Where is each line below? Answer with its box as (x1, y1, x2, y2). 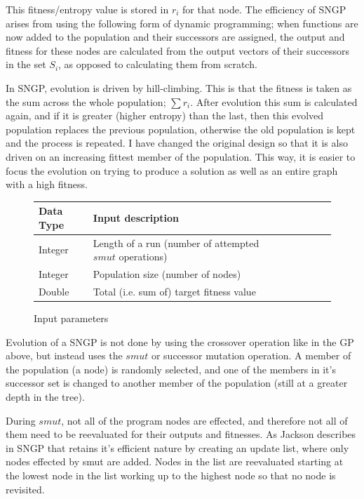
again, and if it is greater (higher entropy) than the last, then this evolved (6, 108, 324, 123)
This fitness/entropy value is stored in (6, 2, 169, 16)
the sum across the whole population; (6, 94, 166, 109)
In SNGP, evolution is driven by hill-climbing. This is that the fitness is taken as (6, 80, 352, 95)
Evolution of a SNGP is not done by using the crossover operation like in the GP (6, 334, 354, 349)
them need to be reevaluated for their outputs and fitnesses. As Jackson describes (6, 427, 356, 441)
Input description (93, 211, 179, 225)
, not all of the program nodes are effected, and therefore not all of (61, 413, 348, 427)
